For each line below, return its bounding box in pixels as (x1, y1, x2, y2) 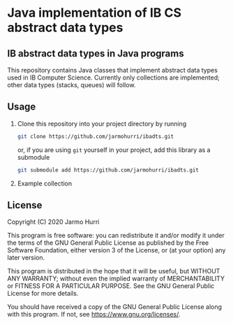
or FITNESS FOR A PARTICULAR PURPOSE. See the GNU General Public (7, 282, 215, 290)
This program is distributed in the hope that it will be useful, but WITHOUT (7, 267, 220, 275)
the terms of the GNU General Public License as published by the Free (7, 239, 209, 247)
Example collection (17, 179, 73, 188)
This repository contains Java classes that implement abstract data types (7, 66, 218, 74)
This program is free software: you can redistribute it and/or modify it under (7, 232, 225, 240)
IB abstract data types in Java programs (7, 47, 184, 59)
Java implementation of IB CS (7, 5, 181, 21)
